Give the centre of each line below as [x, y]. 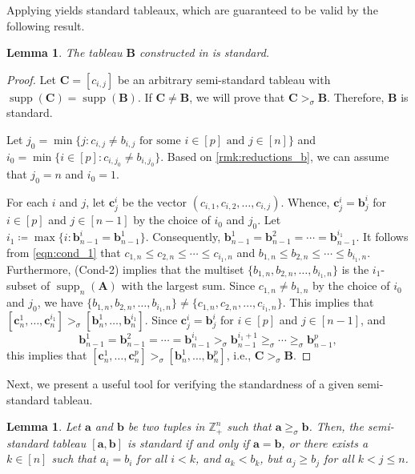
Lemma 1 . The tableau [64, 52]
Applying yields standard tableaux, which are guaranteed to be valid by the [192, 10]
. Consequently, [183, 237]
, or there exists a [325, 442]
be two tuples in [166, 426]
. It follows [382, 237]
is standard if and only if [188, 442]
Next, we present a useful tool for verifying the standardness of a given [180, 384]
